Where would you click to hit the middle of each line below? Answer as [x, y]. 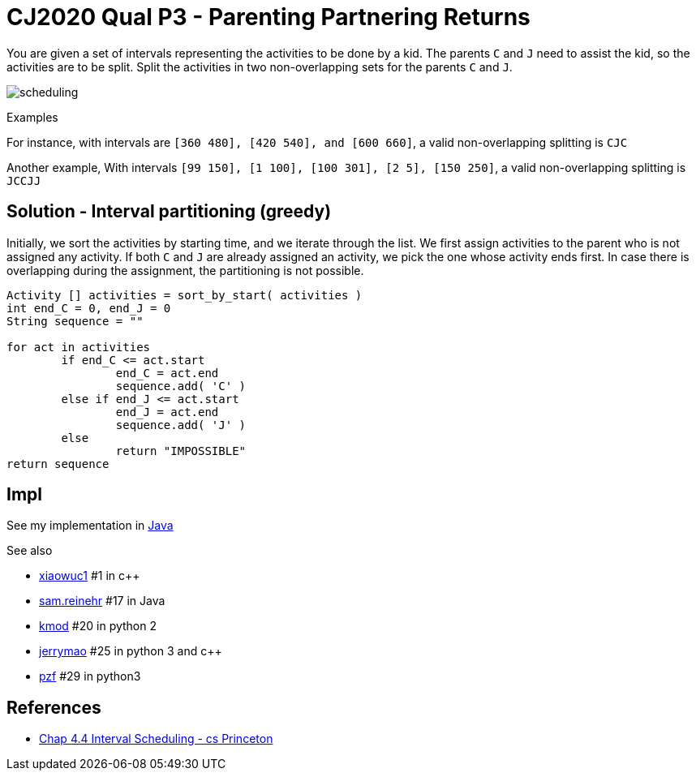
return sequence [58, 464]
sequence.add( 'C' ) [181, 386]
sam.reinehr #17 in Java [102, 601]
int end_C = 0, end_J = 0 [89, 308]
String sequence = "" [75, 321]
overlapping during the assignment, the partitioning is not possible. [185, 270]
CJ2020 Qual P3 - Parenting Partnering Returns [269, 17]
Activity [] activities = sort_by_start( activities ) [185, 295]
